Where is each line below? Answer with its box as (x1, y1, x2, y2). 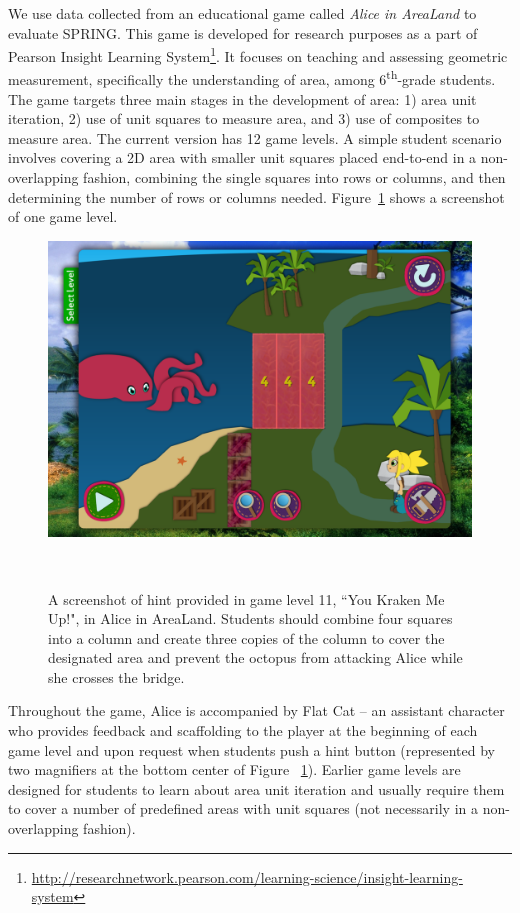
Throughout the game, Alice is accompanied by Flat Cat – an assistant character (8, 700, 505, 721)
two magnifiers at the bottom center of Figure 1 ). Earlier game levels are (8, 759, 461, 780)
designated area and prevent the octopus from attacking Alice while (48, 647, 463, 668)
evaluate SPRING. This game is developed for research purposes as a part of (8, 22, 478, 43)
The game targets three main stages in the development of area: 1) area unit (8, 88, 477, 109)
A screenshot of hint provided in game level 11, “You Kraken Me (48, 588, 445, 609)
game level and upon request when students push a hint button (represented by (8, 739, 496, 760)
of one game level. (8, 206, 118, 227)
